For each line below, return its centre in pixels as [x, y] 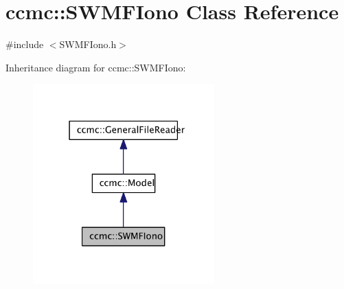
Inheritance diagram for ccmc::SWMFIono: [96, 67]
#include [25, 44]
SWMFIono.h [88, 44]
